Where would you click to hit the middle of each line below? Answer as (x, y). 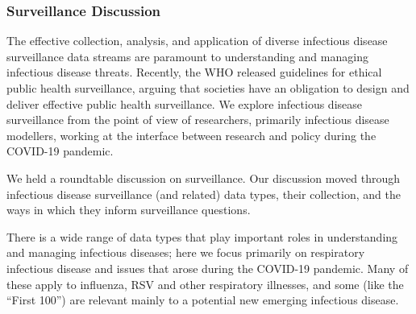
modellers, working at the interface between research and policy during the (191, 135)
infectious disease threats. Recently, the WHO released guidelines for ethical (194, 72)
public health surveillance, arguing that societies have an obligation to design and (208, 88)
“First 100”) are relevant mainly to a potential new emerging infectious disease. (203, 300)
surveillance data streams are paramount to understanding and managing (187, 56)
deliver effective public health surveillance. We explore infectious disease (185, 103)
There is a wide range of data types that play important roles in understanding (202, 236)
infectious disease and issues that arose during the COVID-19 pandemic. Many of (208, 268)
